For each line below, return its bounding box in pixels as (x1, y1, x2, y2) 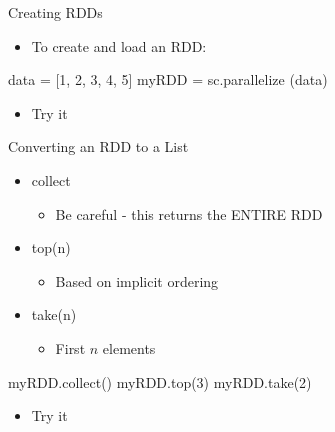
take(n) (31, 304, 77, 325)
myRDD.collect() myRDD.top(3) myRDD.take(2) (8, 371, 312, 392)
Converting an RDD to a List (8, 136, 189, 157)
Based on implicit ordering (55, 270, 219, 291)
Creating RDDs (8, 2, 103, 22)
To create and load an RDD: (31, 35, 207, 56)
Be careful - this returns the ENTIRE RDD (55, 203, 323, 224)
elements (102, 337, 156, 358)
